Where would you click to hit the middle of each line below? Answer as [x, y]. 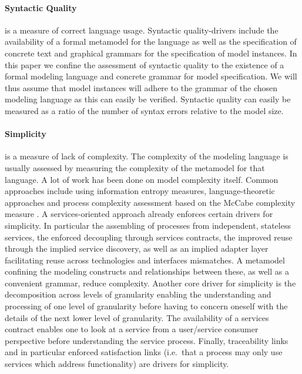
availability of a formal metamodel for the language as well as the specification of [151, 41]
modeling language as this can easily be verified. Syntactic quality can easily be [148, 99]
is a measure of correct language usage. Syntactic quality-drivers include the [142, 30]
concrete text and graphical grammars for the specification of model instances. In [151, 53]
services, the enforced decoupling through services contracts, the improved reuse [149, 237]
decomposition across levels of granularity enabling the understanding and [138, 294]
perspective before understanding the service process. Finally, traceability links [147, 340]
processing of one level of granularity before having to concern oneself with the [146, 306]
